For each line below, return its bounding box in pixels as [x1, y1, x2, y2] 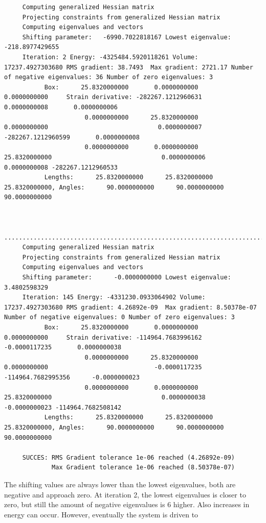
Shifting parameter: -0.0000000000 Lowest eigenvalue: [22, 274, 231, 281]
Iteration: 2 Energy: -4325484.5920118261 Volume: [22, 53, 198, 61]
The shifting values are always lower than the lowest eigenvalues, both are [4, 479, 236, 489]
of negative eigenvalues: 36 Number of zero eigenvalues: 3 [4, 74, 213, 81]
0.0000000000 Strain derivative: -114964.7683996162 [4, 334, 202, 341]
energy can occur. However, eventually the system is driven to [4, 509, 198, 519]
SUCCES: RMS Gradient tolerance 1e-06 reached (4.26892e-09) [22, 454, 235, 461]
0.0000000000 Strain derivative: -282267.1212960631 [4, 93, 202, 101]
